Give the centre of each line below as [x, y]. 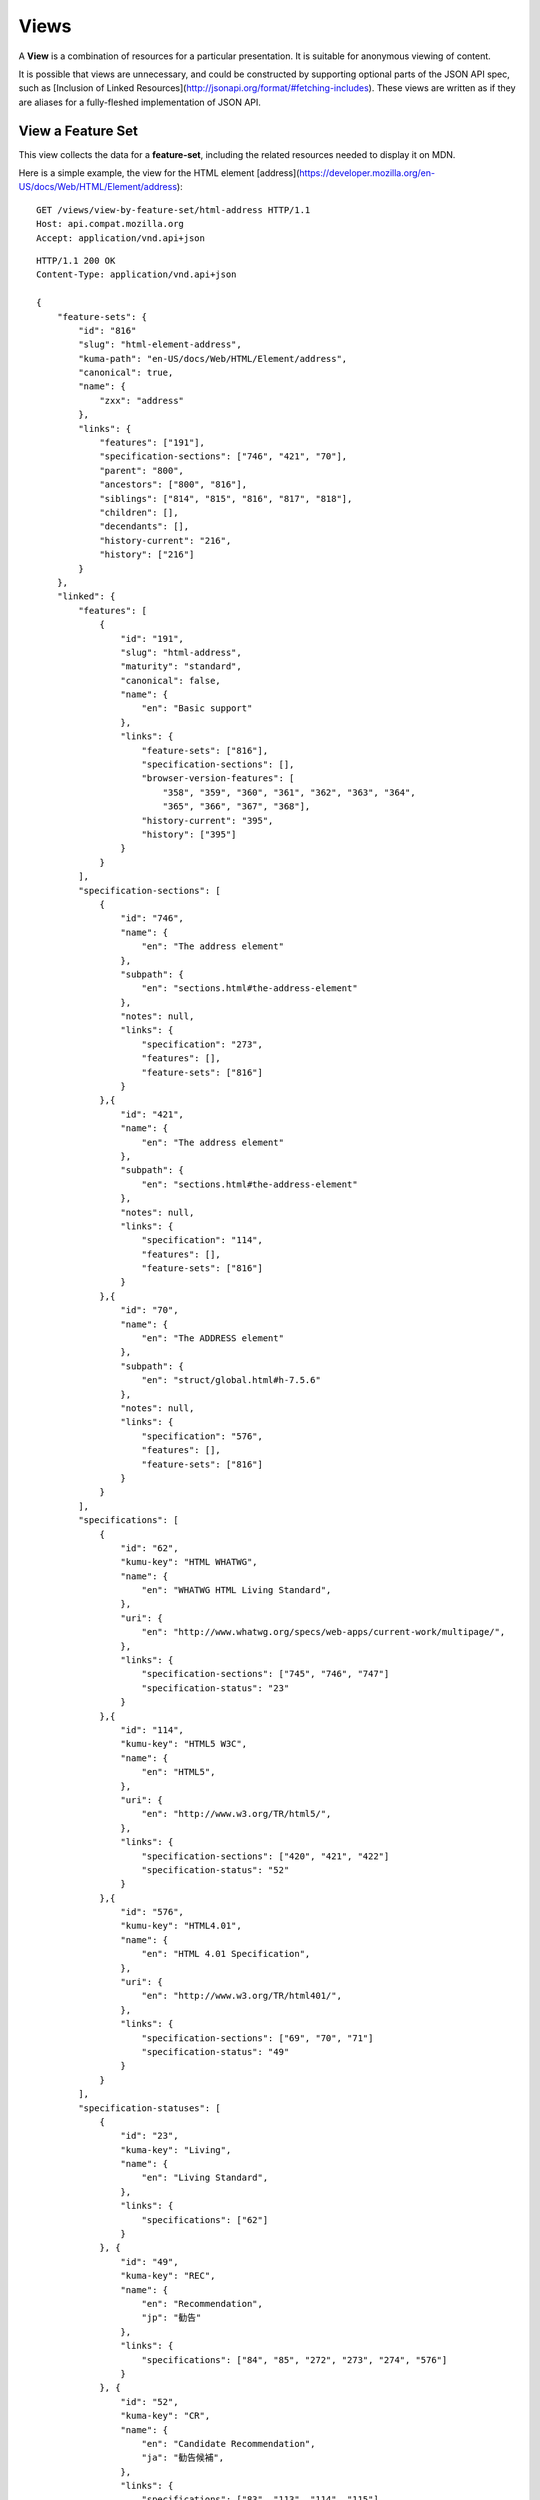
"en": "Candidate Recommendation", [228, 2443]
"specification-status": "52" [215, 1869]
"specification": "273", [202, 1044]
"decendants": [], [144, 526]
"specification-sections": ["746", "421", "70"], [223, 456]
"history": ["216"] [147, 554]
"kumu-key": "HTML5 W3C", [184, 1744]
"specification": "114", [202, 1240]
